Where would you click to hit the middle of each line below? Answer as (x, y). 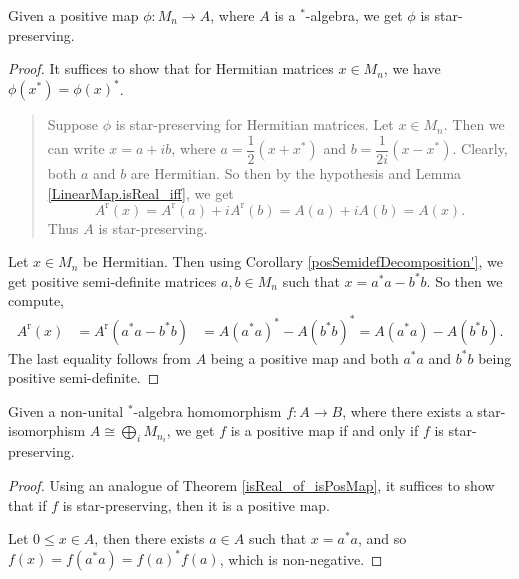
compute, (36, 300)
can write (76, 148)
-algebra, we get (354, 15)
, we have (412, 68)
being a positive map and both (304, 357)
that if (27, 504)
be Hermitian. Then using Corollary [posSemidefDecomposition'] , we (293, 261)
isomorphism (47, 430)
